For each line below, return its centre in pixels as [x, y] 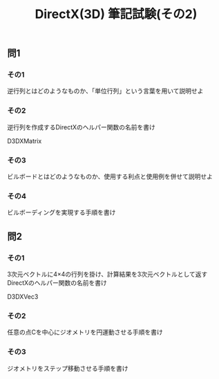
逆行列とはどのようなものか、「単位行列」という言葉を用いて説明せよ [105, 91]
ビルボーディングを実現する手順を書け [61, 212]
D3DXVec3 [23, 297]
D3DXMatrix [25, 141]
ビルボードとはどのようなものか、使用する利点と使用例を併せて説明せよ [110, 176]
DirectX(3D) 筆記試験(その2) [116, 14]
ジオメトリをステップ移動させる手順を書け [68, 368]
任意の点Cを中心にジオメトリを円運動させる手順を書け [85, 332]
